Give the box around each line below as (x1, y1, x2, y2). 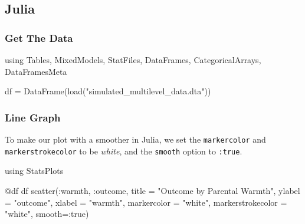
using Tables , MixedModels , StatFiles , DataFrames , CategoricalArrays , (5, 54, 261, 65)
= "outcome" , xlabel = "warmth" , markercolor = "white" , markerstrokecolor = (5, 196, 287, 208)
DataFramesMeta (5, 65, 67, 77)
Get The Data (5, 30, 73, 45)
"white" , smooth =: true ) (5, 207, 89, 220)
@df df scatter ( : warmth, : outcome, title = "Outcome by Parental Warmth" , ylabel (5, 184, 300, 196)
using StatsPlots (5, 164, 64, 177)
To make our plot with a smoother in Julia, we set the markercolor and (5, 133, 266, 145)
